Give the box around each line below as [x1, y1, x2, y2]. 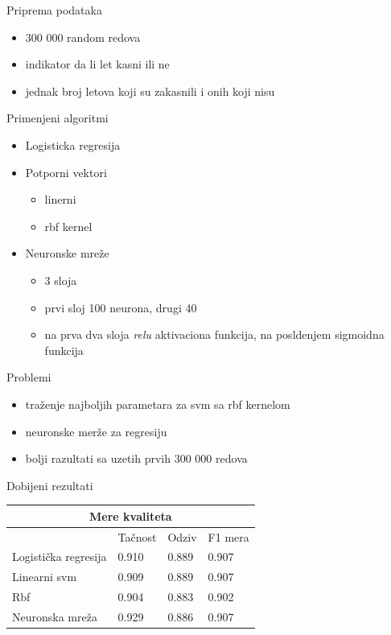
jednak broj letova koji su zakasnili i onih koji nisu [25, 82, 275, 99]
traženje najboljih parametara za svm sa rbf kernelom [25, 395, 290, 412]
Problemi [6, 369, 51, 386]
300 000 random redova [25, 28, 141, 45]
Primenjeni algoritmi [6, 109, 109, 126]
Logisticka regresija [25, 136, 121, 153]
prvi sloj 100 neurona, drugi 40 [44, 299, 197, 315]
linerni [44, 191, 76, 208]
